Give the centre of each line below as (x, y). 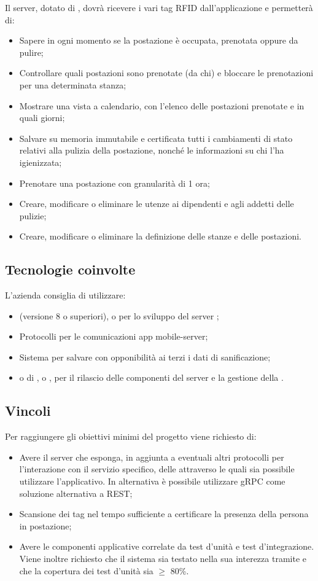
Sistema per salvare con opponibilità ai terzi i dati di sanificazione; (145, 357)
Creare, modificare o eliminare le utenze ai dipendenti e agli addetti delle (157, 204)
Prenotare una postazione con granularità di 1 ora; (114, 183)
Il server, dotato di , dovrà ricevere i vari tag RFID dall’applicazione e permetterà (159, 7)
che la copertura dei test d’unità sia (86, 570)
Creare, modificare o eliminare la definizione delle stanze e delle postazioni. (160, 236)
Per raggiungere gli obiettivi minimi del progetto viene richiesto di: (131, 436)
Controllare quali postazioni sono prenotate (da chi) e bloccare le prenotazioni (166, 73)
